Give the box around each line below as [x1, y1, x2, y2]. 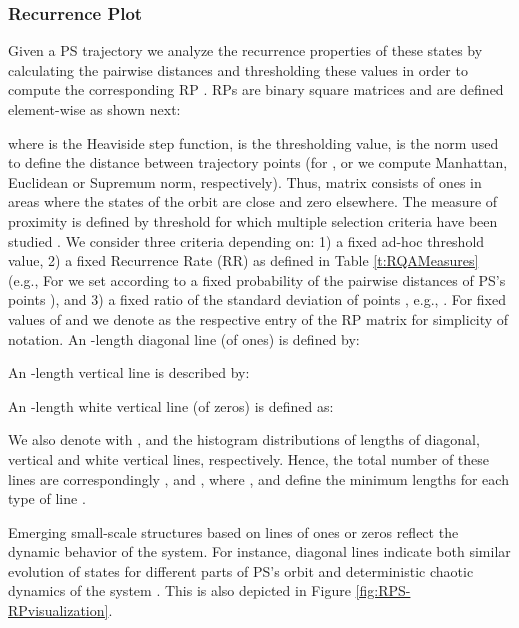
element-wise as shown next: [8, 99, 181, 119]
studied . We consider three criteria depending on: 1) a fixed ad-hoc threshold [8, 230, 485, 251]
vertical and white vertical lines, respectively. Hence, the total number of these [8, 448, 490, 469]
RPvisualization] [8, 600, 109, 621]
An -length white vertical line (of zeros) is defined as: [8, 395, 334, 416]
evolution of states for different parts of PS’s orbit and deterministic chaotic [8, 560, 474, 581]
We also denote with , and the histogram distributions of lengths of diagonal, [8, 429, 480, 450]
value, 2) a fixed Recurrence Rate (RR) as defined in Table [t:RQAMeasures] [8, 250, 479, 271]
